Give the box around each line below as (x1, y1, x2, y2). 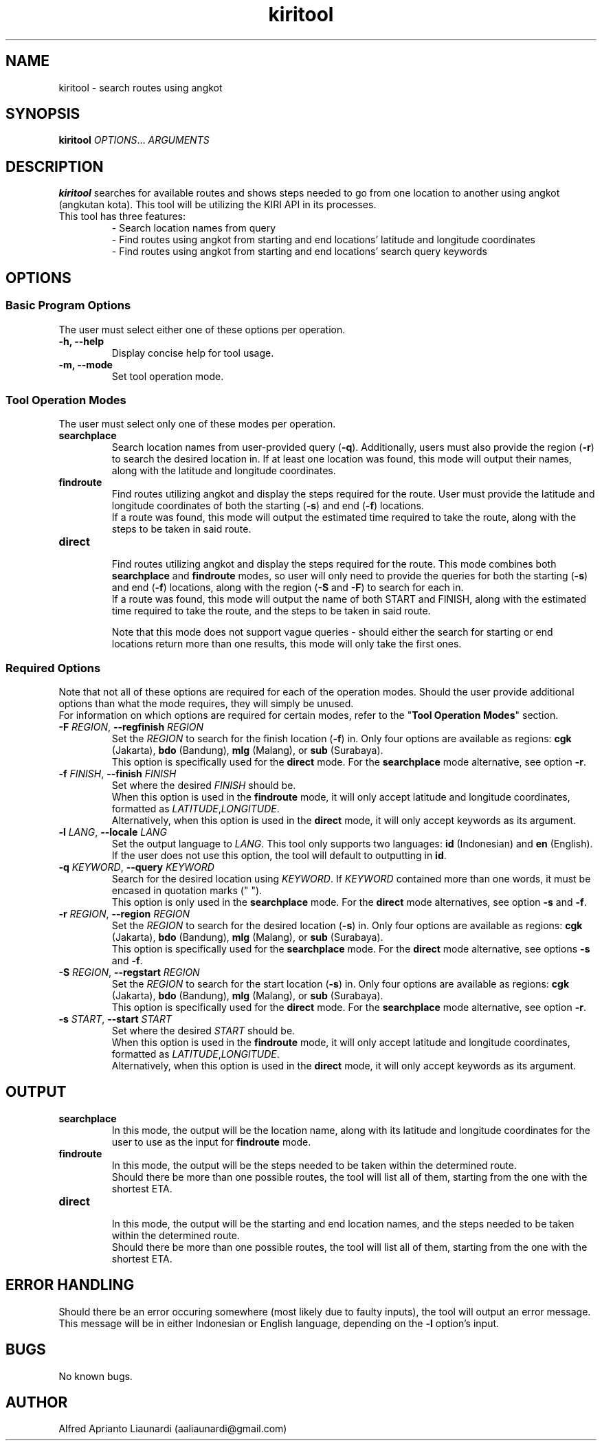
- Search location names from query (111, 222, 276, 234)
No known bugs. (58, 1370, 133, 1382)
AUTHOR (5, 1393, 68, 1411)
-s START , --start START (58, 1013, 172, 1025)
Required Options (5, 660, 101, 675)
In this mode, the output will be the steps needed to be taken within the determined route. (111, 1159, 517, 1171)
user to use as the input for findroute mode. (111, 1135, 311, 1148)
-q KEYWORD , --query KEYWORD (58, 861, 214, 873)
